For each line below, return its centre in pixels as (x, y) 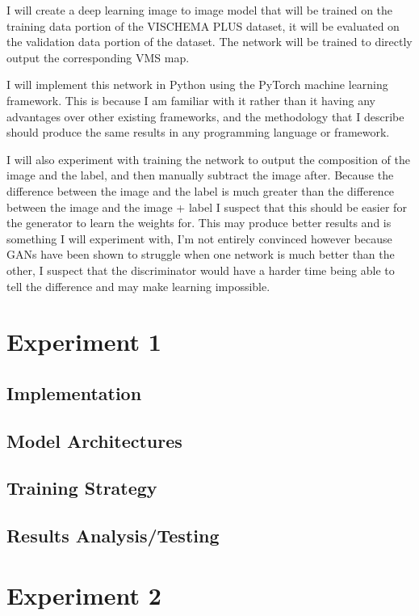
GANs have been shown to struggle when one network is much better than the (201, 254)
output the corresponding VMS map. (98, 57)
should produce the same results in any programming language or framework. (198, 132)
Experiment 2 (84, 595)
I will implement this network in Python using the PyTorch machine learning (197, 84)
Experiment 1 (84, 342)
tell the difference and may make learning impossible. (138, 286)
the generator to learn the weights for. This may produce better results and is (199, 223)
